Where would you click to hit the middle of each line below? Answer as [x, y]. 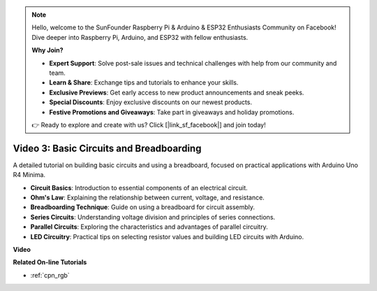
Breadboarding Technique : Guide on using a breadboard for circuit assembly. [142, 207]
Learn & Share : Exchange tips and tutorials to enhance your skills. [144, 83]
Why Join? [47, 50]
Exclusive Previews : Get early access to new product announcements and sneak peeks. [177, 92]
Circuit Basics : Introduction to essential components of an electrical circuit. [139, 187]
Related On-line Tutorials [50, 262]
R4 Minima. [29, 175]
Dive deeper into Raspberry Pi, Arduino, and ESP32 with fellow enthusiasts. [140, 37]
